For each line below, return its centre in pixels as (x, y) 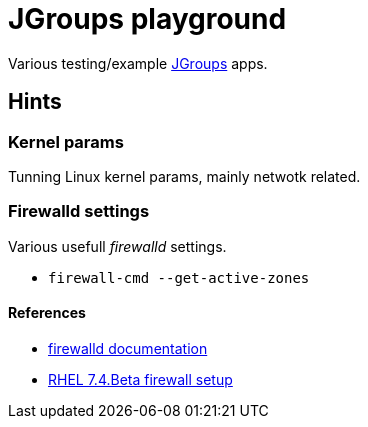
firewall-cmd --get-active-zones (179, 277)
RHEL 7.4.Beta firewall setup (140, 379)
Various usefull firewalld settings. (117, 246)
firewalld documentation (128, 348)
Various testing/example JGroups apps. (138, 63)
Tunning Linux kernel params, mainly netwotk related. (184, 176)
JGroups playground (147, 19)
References (47, 313)
